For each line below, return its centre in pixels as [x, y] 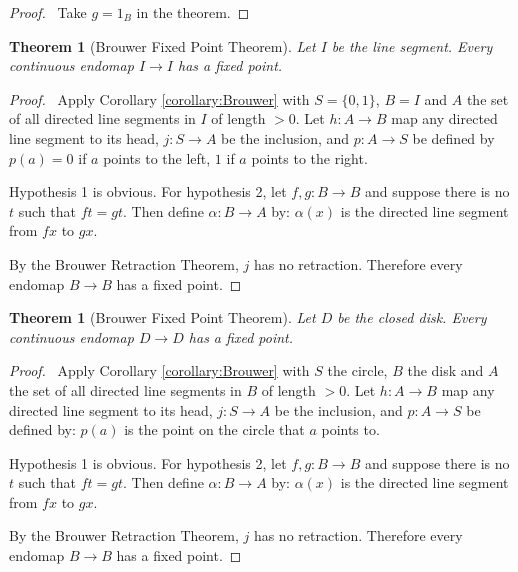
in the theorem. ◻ [193, 12]
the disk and [445, 370]
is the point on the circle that [214, 429]
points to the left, [157, 157]
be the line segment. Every [412, 45]
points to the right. [309, 157]
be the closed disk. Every [412, 317]
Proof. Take [48, 12]
